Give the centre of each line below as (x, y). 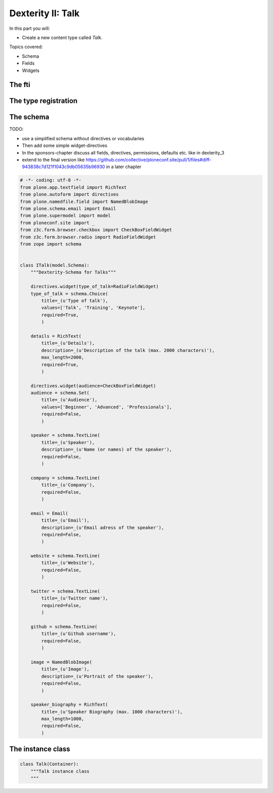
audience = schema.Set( (60, 393)
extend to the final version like (53, 160)
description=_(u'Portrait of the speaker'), (97, 676)
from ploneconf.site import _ (57, 223)
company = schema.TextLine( (65, 478)
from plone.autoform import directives (69, 194)
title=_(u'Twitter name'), (75, 598)
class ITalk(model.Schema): (55, 265)
